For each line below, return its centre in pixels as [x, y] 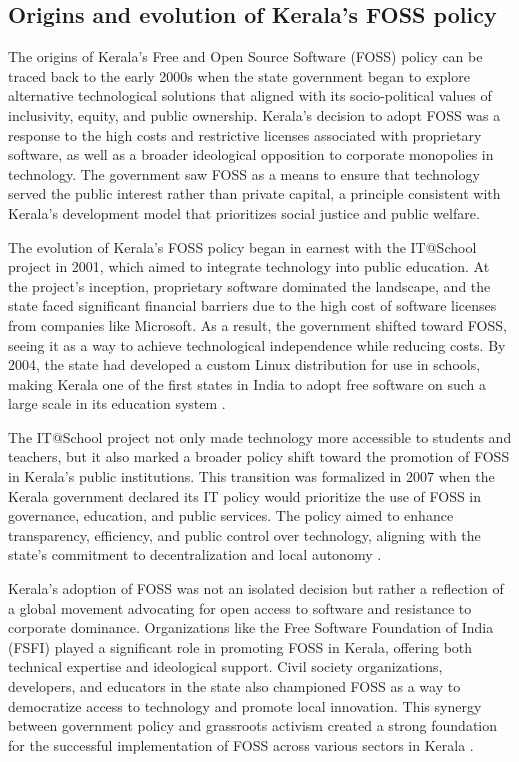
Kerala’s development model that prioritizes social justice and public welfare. [244, 212]
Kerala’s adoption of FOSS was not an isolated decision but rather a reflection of [256, 588]
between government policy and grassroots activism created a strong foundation [253, 725]
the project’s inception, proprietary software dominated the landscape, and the [249, 285]
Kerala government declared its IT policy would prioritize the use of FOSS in [245, 495]
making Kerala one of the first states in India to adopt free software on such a [247, 383]
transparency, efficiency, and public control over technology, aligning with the [244, 534]
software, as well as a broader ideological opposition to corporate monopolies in [251, 154]
